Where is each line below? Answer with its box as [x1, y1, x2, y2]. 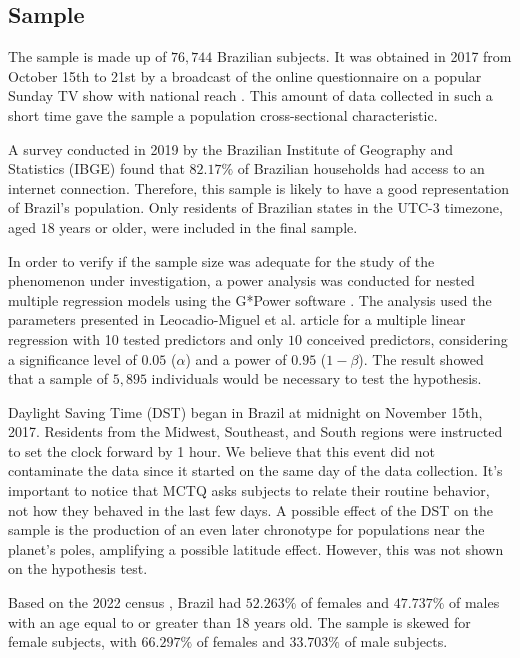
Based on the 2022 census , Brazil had [8, 592, 242, 613]
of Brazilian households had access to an [237, 158, 485, 179]
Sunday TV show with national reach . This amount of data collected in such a [8, 85, 493, 106]
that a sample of [8, 368, 109, 389]
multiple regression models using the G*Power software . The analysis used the [8, 289, 492, 310]
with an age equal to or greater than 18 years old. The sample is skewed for [8, 611, 471, 632]
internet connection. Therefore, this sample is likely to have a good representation [8, 177, 509, 198]
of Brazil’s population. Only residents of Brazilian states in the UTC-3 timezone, [8, 197, 503, 218]
